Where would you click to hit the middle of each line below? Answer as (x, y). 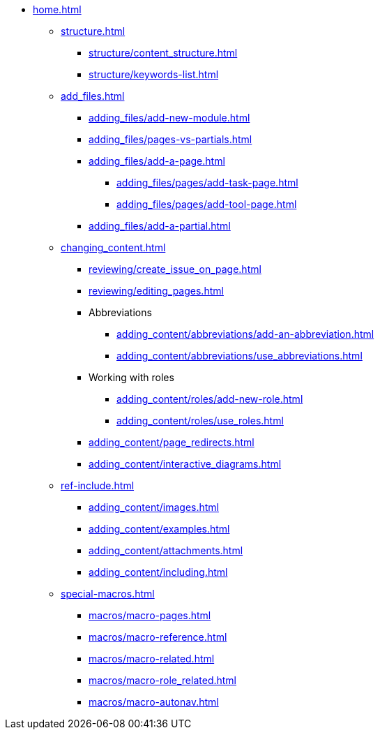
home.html (57, 9)
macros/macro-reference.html (158, 637)
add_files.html (93, 96)
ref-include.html (98, 485)
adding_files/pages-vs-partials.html (170, 139)
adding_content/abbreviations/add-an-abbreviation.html (245, 334)
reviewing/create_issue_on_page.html (175, 269)
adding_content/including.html (158, 572)
